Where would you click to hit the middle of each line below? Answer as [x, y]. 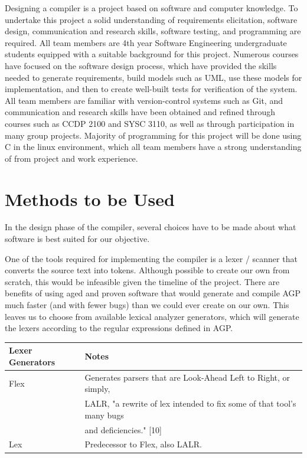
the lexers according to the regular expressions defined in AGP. [119, 328]
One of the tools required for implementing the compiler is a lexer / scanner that [151, 258]
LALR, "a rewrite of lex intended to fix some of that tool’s [190, 403]
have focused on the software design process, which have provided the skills [141, 65]
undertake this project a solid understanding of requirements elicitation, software [151, 19]
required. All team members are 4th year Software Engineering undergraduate [146, 42]
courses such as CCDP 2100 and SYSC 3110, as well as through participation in [150, 123]
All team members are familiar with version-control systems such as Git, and [144, 100]
